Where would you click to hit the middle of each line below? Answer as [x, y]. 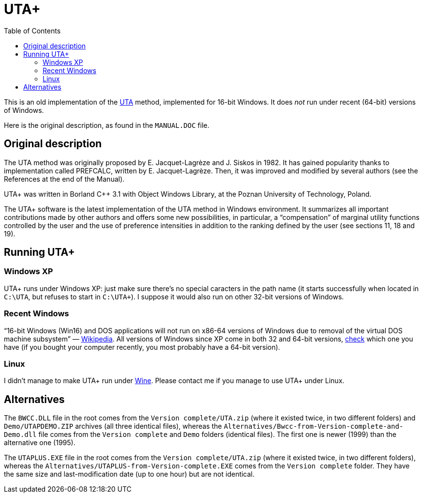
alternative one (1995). [40, 443]
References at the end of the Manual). [64, 179]
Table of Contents [32, 31]
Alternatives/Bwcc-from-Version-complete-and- [314, 427]
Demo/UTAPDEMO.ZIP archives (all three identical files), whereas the [113, 426]
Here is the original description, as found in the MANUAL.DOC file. [107, 125]
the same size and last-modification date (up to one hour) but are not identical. [129, 474]
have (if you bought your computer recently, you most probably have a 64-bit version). [142, 347]
